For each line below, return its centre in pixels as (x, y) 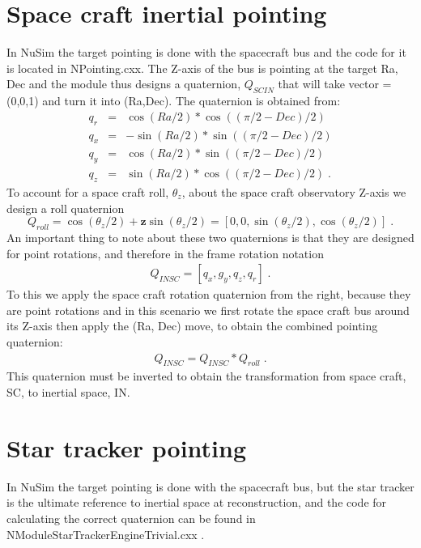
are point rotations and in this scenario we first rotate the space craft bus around (208, 310)
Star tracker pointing (127, 447)
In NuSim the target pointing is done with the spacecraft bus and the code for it (206, 52)
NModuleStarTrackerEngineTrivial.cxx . (106, 534)
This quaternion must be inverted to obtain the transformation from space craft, (206, 376)
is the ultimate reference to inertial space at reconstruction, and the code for (197, 502)
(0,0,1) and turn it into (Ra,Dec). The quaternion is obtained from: (174, 101)
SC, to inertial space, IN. (68, 392)
